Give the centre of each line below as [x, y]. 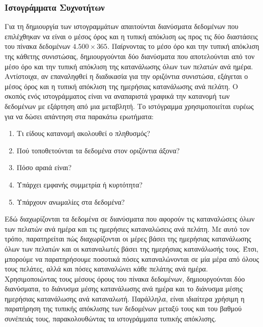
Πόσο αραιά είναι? [44, 167]
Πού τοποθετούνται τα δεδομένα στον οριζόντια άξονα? [98, 150]
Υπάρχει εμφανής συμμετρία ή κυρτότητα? [80, 184]
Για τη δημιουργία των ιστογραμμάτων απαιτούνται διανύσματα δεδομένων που [122, 26]
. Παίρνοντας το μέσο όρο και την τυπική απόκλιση [183, 46]
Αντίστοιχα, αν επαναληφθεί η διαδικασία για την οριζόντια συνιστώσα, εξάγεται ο [126, 76]
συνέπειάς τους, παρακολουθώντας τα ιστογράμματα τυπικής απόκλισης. [111, 319]
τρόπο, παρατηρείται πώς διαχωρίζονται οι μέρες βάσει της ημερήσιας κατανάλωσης [128, 239]
